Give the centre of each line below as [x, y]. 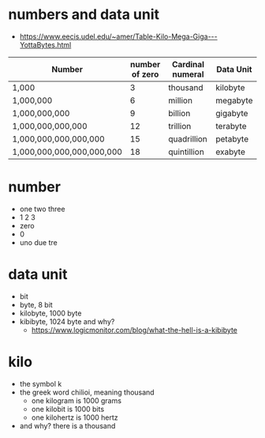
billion [179, 113]
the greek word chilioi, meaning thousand [87, 392]
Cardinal [188, 64]
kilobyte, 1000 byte [50, 313]
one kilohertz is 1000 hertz [75, 417]
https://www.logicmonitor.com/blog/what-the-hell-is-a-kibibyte [134, 330]
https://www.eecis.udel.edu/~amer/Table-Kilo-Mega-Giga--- [119, 36]
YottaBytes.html [45, 44]
